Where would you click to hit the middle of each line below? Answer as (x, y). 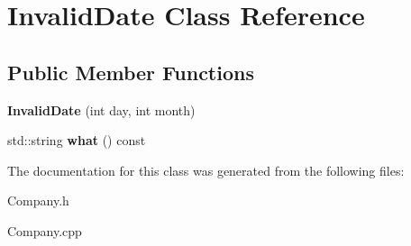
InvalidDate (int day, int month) (101, 109)
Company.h (38, 200)
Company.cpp (45, 230)
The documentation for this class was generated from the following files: (206, 170)
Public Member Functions (131, 72)
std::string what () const (77, 140)
